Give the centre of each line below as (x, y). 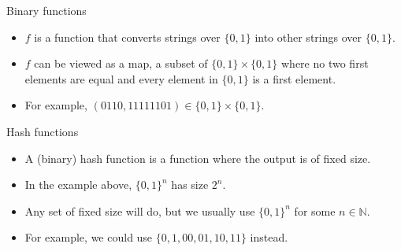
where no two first (325, 63)
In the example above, (78, 185)
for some (315, 210)
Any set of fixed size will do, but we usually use (140, 210)
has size (190, 185)
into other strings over (308, 37)
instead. (269, 237)
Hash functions (43, 131)
